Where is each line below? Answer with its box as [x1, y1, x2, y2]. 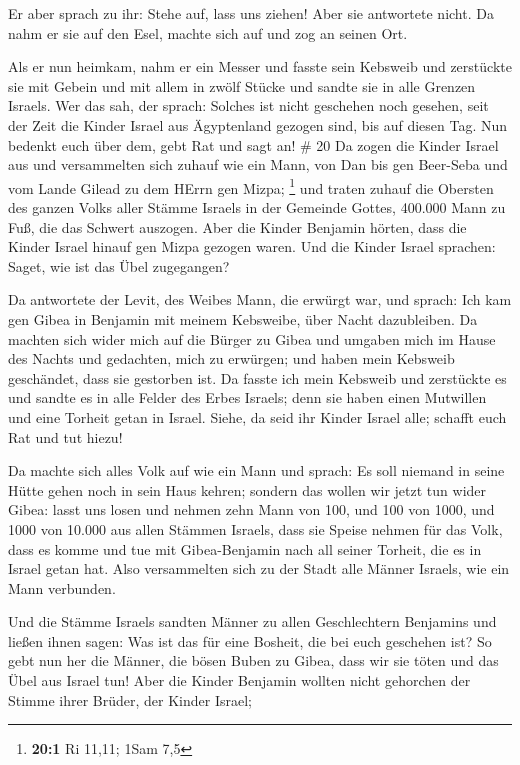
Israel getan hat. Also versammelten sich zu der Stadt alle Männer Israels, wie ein [8, 558, 510, 579]
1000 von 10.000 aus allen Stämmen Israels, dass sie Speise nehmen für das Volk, [8, 518, 503, 539]
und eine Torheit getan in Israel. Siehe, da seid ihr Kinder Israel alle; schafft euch [8, 406, 507, 427]
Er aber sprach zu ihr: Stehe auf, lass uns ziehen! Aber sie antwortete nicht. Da [8, 3, 494, 23]
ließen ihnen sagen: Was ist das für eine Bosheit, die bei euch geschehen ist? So [8, 630, 492, 651]
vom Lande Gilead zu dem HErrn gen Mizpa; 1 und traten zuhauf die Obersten [8, 174, 494, 198]
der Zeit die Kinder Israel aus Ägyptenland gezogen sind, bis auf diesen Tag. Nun [8, 114, 508, 135]
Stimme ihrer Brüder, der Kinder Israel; [8, 689, 253, 710]
